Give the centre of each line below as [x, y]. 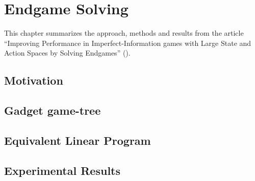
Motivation [34, 80]
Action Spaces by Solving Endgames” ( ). [67, 53]
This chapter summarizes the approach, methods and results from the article [124, 33]
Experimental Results [62, 170]
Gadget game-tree [53, 110]
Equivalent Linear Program [78, 140]
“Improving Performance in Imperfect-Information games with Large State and [128, 43]
